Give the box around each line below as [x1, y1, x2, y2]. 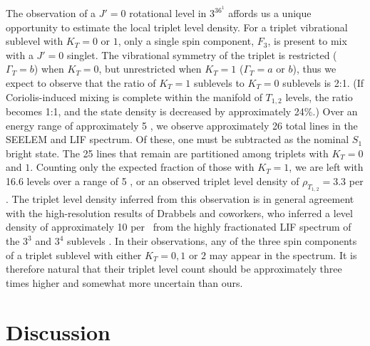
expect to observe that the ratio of [6, 75, 156, 90]
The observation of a [6, 6, 96, 21]
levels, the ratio [285, 89, 353, 104]
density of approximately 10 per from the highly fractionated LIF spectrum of [6, 219, 351, 234]
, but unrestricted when [98, 61, 202, 76]
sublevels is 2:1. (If [282, 75, 364, 90]
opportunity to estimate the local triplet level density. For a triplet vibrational [6, 19, 348, 34]
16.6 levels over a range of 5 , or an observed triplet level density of [6, 174, 299, 189]
